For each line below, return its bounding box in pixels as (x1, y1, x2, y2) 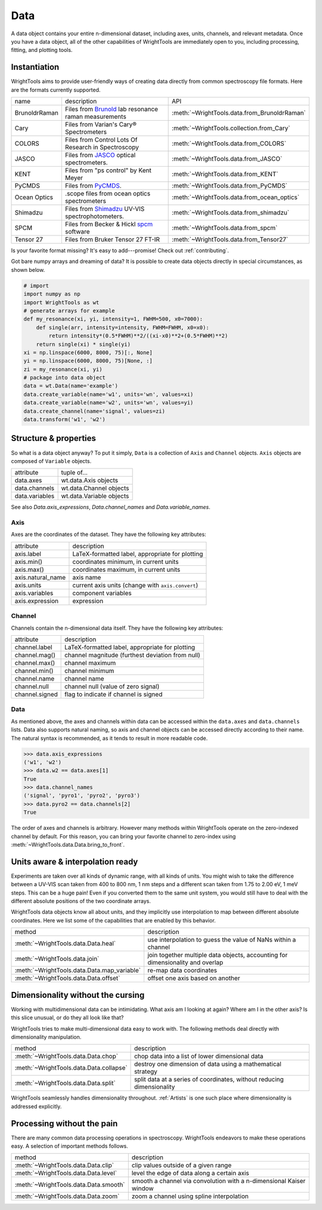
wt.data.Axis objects (61, 476, 119, 485)
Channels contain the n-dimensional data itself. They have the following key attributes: (11, 624, 224, 632)
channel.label (14, 643, 52, 651)
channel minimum (64, 666, 114, 675)
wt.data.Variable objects (61, 492, 129, 500)
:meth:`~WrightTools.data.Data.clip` (14, 1161, 114, 1169)
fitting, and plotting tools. (11, 47, 73, 54)
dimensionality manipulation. (11, 1033, 82, 1040)
